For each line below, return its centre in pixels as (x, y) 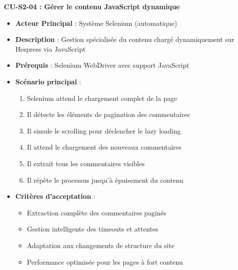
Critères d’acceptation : (55, 196)
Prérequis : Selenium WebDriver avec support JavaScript (102, 65)
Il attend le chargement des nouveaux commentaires (104, 147)
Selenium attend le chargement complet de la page (102, 98)
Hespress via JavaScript (51, 48)
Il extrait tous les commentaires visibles (86, 163)
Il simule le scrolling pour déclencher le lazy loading (104, 130)
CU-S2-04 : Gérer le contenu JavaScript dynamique (92, 6)
